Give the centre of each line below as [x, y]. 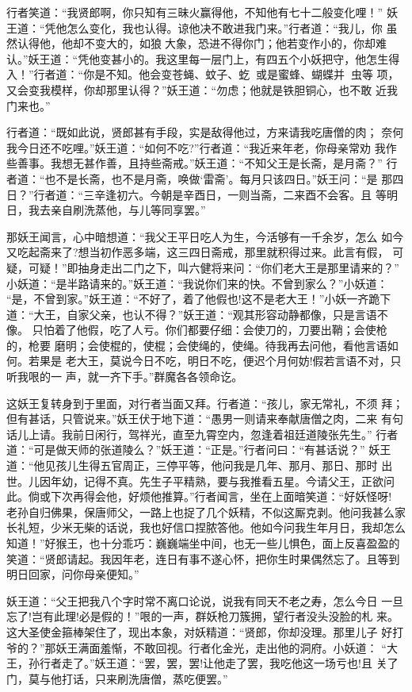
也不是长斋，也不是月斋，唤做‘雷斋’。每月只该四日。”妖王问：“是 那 [219, 178]
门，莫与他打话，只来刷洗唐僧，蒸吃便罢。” [117, 678]
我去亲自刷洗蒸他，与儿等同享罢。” [117, 210]
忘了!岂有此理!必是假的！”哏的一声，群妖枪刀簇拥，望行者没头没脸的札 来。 [203, 616]
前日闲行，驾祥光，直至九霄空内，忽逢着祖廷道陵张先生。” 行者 [235, 434]
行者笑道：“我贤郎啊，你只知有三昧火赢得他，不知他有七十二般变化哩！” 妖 [202, 12]
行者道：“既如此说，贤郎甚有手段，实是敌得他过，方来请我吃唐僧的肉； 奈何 [205, 132]
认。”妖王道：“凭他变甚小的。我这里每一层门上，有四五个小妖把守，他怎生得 [203, 58]
